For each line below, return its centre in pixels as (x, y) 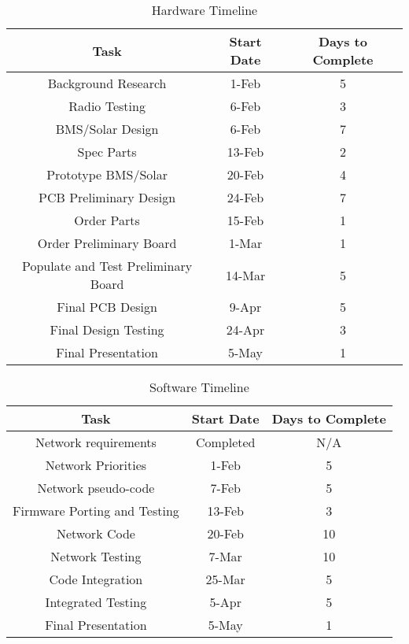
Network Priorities (96, 465)
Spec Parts (107, 152)
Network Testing (96, 556)
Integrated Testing (96, 602)
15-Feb (245, 220)
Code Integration (96, 579)
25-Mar (225, 579)
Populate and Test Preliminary (107, 266)
